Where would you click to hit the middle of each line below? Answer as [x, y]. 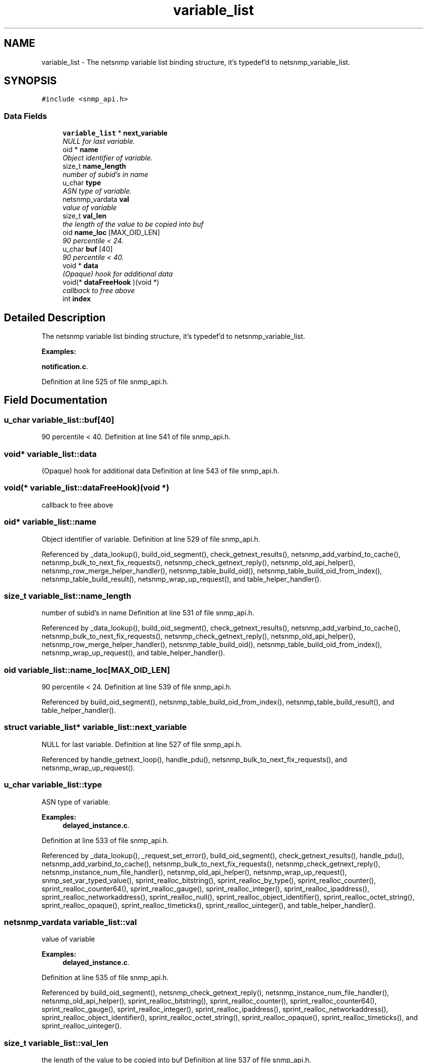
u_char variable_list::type [53, 785]
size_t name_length [94, 166]
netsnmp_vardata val [96, 199]
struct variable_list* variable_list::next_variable [95, 727]
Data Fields [26, 116]
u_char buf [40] [88, 249]
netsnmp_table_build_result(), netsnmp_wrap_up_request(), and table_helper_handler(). [182, 579]
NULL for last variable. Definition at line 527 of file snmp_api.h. [142, 744]
